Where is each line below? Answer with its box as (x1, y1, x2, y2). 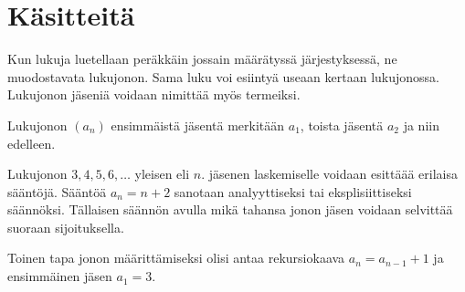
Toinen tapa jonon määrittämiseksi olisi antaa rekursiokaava (7, 248, 345, 267)
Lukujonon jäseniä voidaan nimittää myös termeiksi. (7, 85, 301, 104)
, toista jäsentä (300, 115, 384, 134)
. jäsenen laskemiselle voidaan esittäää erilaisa (201, 164, 458, 183)
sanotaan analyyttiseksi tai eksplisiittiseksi (174, 182, 412, 201)
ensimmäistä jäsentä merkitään (111, 115, 285, 134)
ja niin (403, 115, 439, 134)
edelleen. (7, 133, 56, 152)
